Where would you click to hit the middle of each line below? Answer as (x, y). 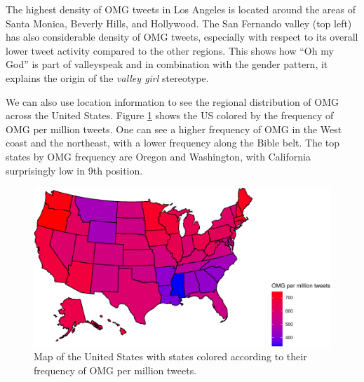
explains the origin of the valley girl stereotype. (107, 77)
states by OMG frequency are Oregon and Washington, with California (158, 156)
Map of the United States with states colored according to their (170, 356)
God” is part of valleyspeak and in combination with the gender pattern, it (167, 64)
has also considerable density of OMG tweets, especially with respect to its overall (182, 37)
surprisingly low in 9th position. (74, 170)
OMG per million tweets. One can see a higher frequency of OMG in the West (174, 129)
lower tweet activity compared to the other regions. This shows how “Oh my (170, 50)
